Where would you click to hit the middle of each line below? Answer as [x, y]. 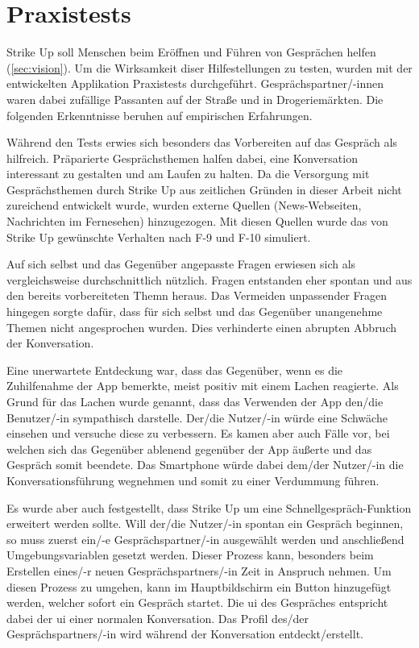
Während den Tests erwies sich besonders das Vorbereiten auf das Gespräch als [202, 142]
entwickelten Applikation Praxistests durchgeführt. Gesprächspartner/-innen [195, 83]
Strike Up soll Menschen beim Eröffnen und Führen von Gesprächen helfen [191, 52]
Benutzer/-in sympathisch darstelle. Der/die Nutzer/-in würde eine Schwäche [197, 417]
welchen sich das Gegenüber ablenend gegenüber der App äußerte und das [189, 449]
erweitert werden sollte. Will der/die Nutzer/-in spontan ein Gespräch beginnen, [205, 523]
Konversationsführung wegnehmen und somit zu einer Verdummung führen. [193, 480]
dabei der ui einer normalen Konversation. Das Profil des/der [158, 618]
